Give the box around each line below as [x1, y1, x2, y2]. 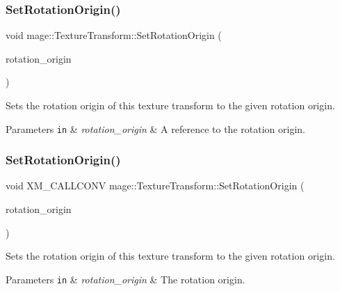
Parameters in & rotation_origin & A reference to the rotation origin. [6, 121, 305, 136]
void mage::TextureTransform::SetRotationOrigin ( [6, 28, 222, 42]
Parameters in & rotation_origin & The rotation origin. [6, 272, 245, 286]
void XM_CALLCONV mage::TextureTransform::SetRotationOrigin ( [6, 178, 305, 193]
